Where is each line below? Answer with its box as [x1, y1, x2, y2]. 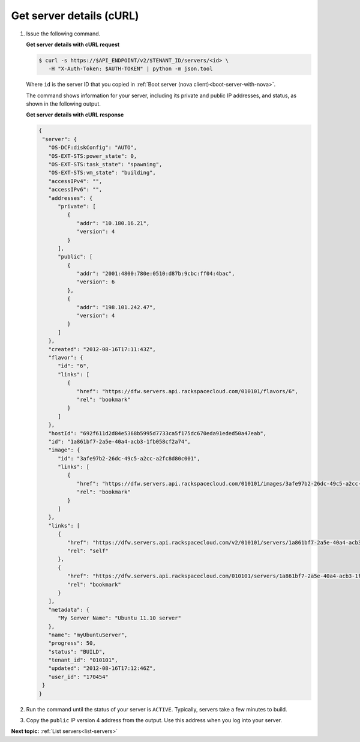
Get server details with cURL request [26, 41, 120, 48]
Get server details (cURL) [11, 9, 139, 22]
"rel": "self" [67, 547, 109, 554]
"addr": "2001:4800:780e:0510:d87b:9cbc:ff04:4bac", [76, 270, 235, 277]
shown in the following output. [26, 100, 101, 107]
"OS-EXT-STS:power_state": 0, [48, 152, 137, 159]
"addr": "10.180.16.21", [76, 220, 150, 226]
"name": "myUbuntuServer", [48, 631, 128, 638]
